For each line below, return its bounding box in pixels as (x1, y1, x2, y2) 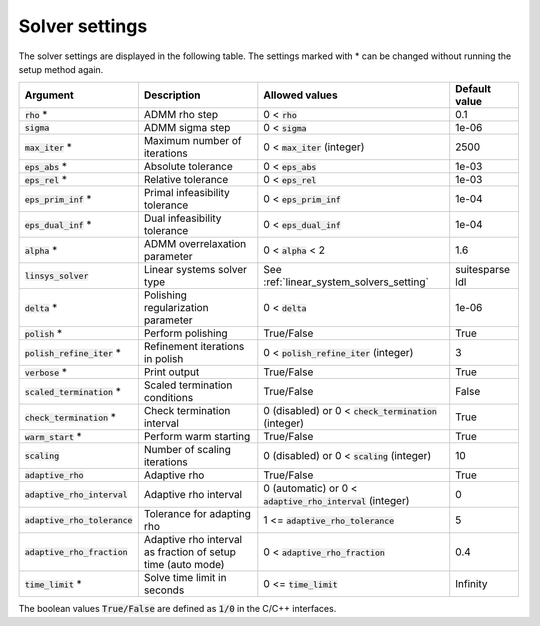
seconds (143, 583, 185, 597)
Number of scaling (143, 443, 232, 457)
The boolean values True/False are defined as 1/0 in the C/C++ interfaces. (18, 603, 337, 615)
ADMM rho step (143, 108, 219, 122)
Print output (143, 365, 200, 379)
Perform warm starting (143, 430, 251, 444)
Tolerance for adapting (143, 507, 252, 521)
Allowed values (263, 88, 339, 102)
